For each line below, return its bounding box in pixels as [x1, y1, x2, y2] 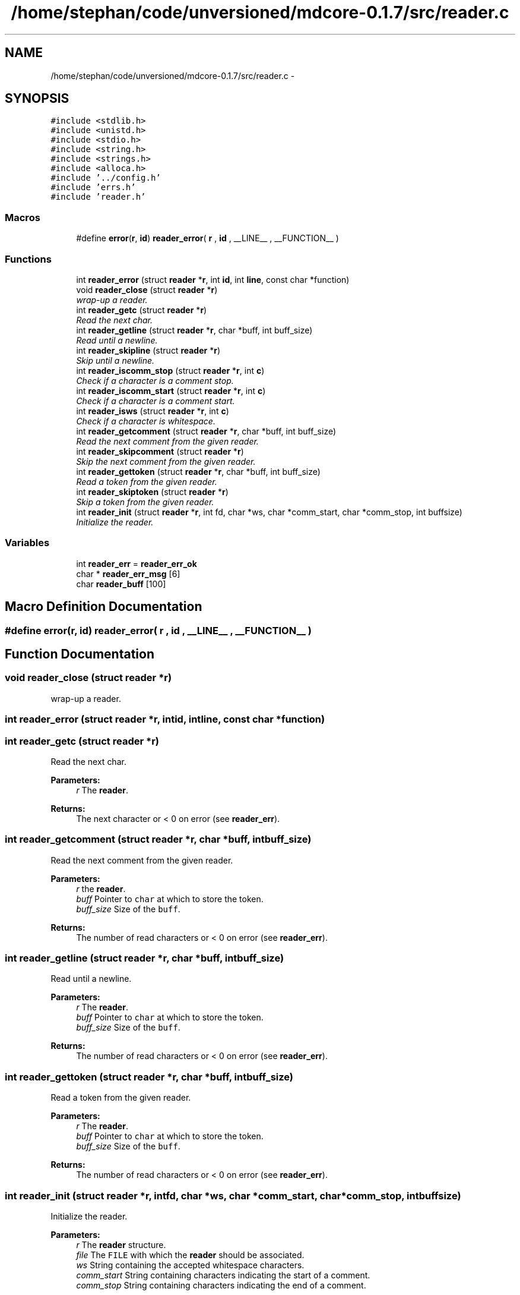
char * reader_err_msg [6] [76, 568, 180, 579]
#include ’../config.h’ [50, 173, 161, 183]
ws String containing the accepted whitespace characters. [76, 1259, 305, 1270]
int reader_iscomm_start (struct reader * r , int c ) [76, 385, 266, 396]
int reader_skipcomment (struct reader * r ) [76, 446, 244, 456]
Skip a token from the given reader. [76, 496, 214, 507]
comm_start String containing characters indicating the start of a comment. [76, 1269, 370, 1280]
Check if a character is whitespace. [76, 415, 215, 426]
